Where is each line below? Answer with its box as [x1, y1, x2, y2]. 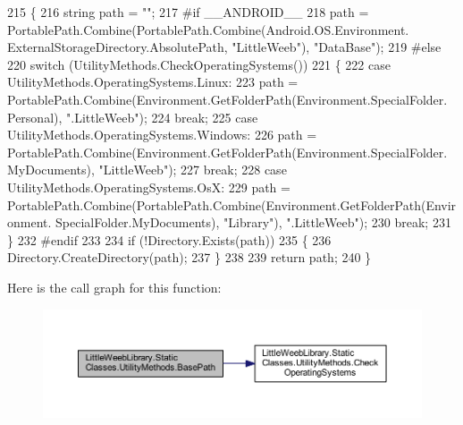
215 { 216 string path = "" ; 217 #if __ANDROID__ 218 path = [7, 3, 369, 21]
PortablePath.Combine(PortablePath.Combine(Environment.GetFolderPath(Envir [7, 195, 457, 214]
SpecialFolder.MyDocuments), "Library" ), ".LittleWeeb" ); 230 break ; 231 [55, 213, 451, 232]
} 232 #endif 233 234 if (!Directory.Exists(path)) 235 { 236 [7, 230, 332, 249]
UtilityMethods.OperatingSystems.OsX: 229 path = [7, 177, 290, 196]
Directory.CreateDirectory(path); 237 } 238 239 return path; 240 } [7, 248, 372, 267]
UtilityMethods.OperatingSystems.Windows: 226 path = [7, 125, 317, 144]
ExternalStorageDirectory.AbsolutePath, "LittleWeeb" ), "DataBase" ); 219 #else [7, 38, 442, 56]
